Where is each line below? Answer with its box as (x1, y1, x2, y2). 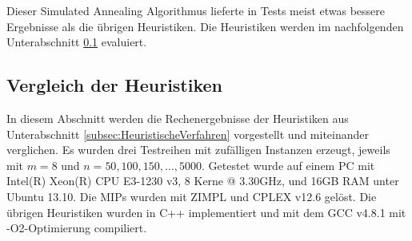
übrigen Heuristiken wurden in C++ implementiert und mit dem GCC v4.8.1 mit (6, 203, 406, 220)
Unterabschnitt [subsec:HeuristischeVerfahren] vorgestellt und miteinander (6, 125, 370, 142)
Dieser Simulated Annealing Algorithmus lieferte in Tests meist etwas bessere (6, 2, 386, 18)
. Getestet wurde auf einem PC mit (202, 156, 375, 173)
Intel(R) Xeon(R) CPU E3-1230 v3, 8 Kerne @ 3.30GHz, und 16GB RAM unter (6, 172, 399, 189)
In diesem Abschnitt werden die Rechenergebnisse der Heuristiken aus (6, 109, 349, 126)
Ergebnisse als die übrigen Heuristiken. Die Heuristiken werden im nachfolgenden (6, 18, 404, 34)
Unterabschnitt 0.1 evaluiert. (6, 34, 147, 50)
